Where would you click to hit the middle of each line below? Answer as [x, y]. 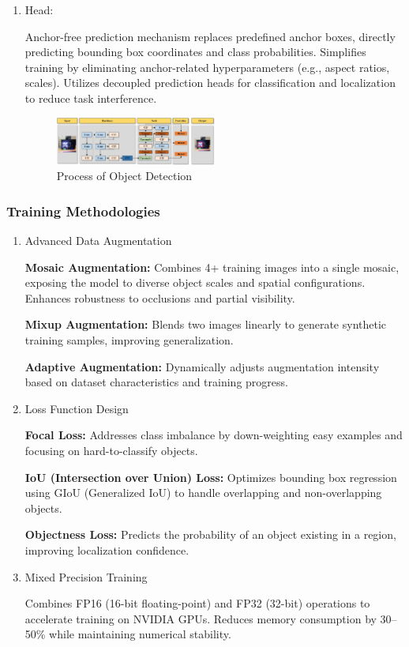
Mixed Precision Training [86, 576]
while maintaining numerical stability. [140, 634]
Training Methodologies [83, 211]
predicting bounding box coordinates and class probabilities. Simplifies [195, 52]
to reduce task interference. [91, 98]
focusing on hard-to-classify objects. [111, 450]
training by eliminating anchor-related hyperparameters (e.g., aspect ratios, [207, 67]
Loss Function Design [77, 408]
